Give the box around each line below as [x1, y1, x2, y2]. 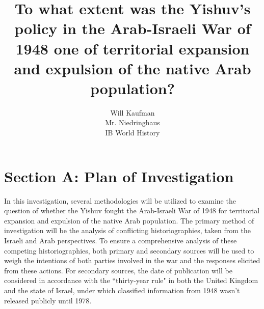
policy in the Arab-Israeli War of [14, 18, 251, 39]
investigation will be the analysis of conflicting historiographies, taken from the [4, 225, 251, 236]
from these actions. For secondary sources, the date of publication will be [4, 265, 232, 275]
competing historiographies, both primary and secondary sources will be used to [4, 245, 254, 256]
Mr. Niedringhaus [105, 117, 160, 128]
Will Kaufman [110, 107, 155, 118]
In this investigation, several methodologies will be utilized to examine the [4, 195, 236, 206]
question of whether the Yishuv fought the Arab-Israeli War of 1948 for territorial [4, 205, 260, 216]
